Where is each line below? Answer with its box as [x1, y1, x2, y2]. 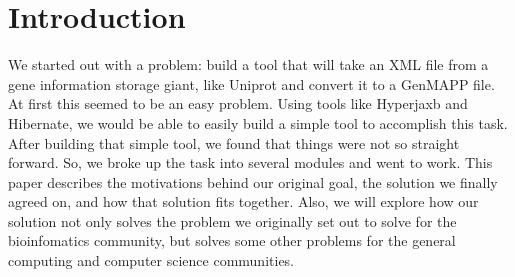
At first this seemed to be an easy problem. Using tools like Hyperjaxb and [8, 93, 468, 114]
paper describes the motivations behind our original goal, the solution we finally [8, 171, 498, 192]
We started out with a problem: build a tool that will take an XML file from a [8, 54, 489, 75]
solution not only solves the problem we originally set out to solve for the [8, 210, 457, 231]
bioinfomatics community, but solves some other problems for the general [8, 230, 456, 251]
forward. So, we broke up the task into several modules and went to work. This [8, 152, 493, 173]
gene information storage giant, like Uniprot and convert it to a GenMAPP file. [8, 73, 495, 94]
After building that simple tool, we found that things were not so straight [8, 132, 460, 153]
